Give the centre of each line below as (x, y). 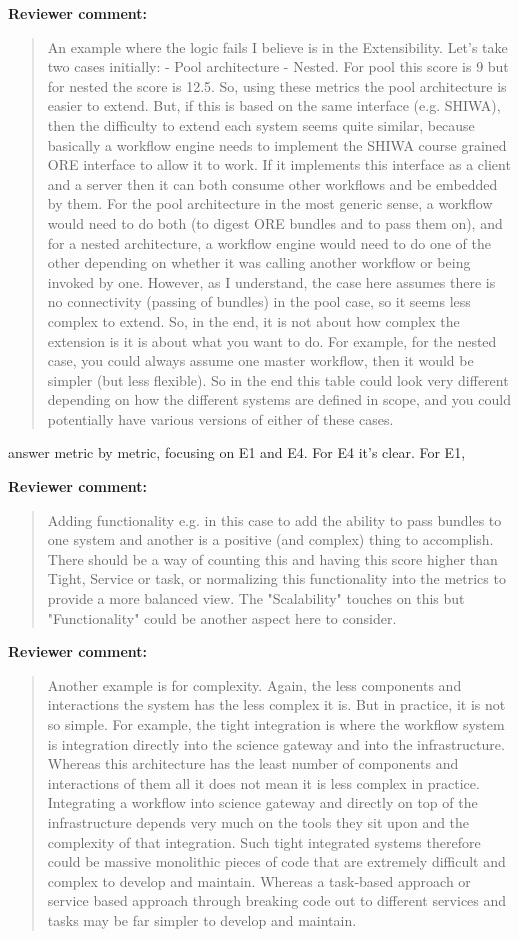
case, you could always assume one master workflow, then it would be (260, 360)
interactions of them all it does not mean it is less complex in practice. (263, 782)
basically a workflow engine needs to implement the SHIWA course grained (277, 144)
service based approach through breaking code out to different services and (277, 900)
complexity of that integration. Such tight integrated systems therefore (264, 841)
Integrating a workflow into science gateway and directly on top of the (262, 802)
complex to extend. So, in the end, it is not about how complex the (253, 320)
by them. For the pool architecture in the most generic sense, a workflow (270, 203)
